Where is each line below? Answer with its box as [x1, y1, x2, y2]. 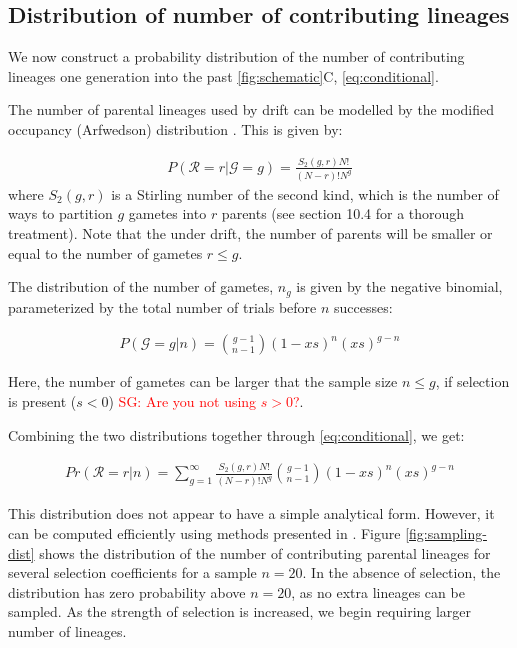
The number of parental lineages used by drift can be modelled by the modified [8, 99, 495, 120]
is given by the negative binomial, [296, 276, 503, 297]
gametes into [128, 203, 207, 224]
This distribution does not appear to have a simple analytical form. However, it [8, 503, 495, 524]
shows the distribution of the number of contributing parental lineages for [39, 542, 491, 563]
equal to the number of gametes [8, 242, 203, 263]
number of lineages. [8, 620, 127, 641]
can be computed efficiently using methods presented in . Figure [8, 522, 401, 543]
